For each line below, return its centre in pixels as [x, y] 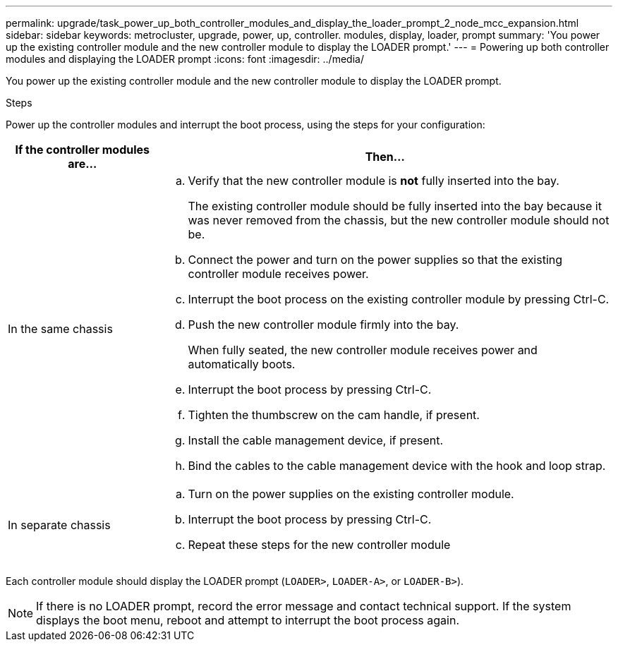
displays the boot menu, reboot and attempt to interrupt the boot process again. [248, 620]
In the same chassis [60, 329]
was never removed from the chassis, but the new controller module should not [399, 220]
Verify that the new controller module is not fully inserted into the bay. [374, 181]
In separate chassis [59, 525]
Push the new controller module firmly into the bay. [323, 325]
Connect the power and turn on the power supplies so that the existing [375, 260]
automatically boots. [242, 364]
